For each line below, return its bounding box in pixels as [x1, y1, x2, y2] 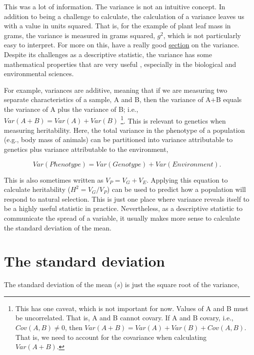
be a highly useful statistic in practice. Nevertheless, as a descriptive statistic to [4, 203, 243, 213]
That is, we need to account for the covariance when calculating [15, 332, 207, 342]
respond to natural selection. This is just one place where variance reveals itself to [4, 193, 250, 204]
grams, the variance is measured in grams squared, [4, 30, 155, 40]
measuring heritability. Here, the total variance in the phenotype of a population [4, 125, 245, 135]
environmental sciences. [4, 68, 74, 79]
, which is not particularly [163, 30, 241, 40]
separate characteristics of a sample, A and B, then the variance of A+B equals [4, 94, 242, 104]
